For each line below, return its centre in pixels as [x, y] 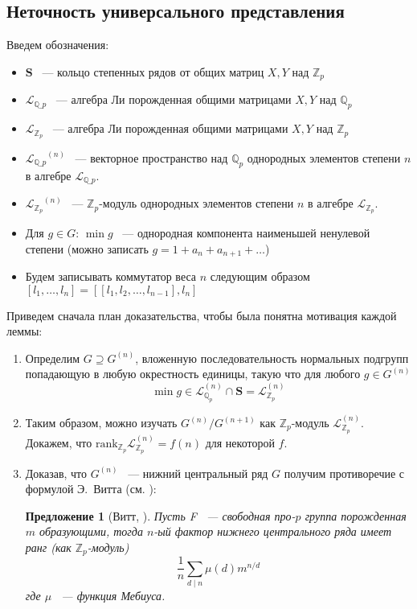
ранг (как [48, 547]
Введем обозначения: [58, 45]
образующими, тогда [91, 531]
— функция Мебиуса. [113, 596]
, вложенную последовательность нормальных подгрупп [272, 358]
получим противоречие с [344, 473]
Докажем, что [59, 442]
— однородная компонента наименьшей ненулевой [246, 233]
